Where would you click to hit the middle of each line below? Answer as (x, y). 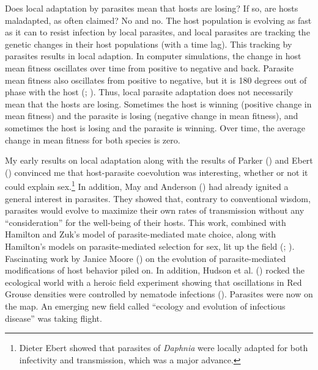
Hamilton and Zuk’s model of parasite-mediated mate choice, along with (141, 234)
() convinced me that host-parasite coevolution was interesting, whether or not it (157, 172)
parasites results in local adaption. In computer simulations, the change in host (153, 56)
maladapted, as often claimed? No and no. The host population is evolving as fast (158, 20)
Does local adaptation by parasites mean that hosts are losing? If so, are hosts (152, 8)
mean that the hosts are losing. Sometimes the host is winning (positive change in (158, 103)
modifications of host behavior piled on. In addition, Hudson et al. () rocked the (155, 270)
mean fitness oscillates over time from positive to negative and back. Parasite (150, 67)
